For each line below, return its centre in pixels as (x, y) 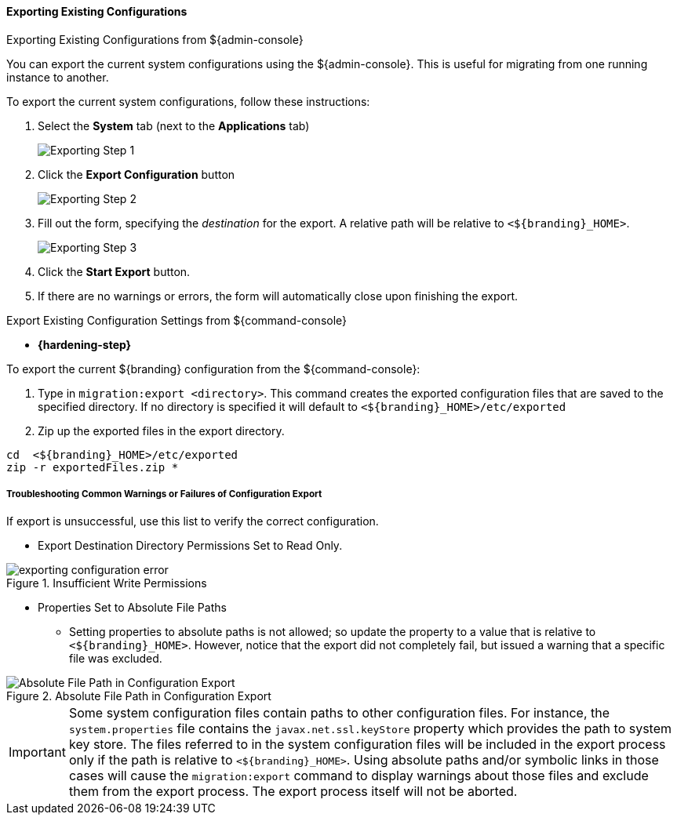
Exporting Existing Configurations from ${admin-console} (155, 39)
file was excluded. (116, 659)
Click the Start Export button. (114, 271)
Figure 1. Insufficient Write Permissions (107, 583)
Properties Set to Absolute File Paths (132, 608)
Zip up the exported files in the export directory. (161, 430)
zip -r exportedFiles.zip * (93, 467)
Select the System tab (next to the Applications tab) (174, 125)
